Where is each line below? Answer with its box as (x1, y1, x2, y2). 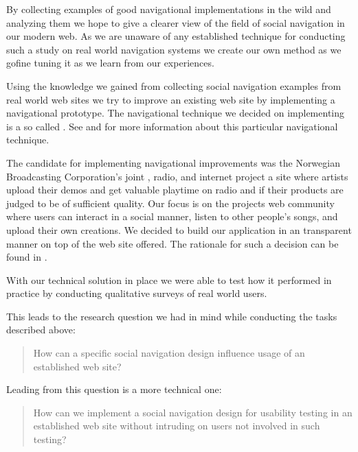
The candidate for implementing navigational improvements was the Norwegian (6, 155, 340, 169)
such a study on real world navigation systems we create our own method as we (6, 42, 342, 56)
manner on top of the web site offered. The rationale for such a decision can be (6, 236, 339, 250)
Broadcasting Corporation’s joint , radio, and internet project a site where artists (6, 169, 348, 183)
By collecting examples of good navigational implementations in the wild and (6, 2, 331, 16)
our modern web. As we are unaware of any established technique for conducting (6, 29, 346, 43)
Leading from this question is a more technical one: (6, 382, 222, 396)
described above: (6, 322, 76, 337)
